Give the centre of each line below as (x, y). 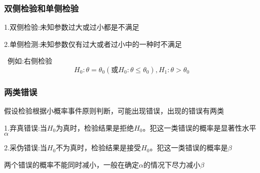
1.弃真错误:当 (26, 127)
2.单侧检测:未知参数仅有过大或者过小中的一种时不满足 (93, 44)
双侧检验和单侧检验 (42, 8)
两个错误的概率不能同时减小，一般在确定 (71, 164)
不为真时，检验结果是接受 (99, 148)
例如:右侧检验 (30, 61)
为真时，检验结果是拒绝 (95, 127)
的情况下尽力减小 (172, 164)
